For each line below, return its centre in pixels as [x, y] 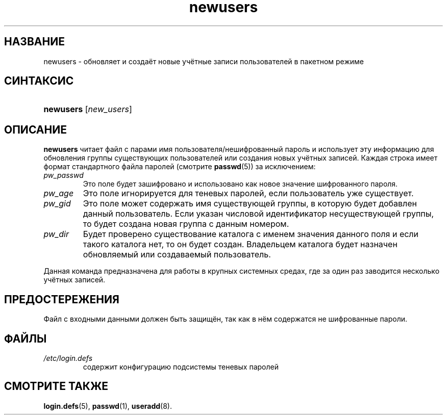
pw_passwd [64, 175]
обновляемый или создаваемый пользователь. [177, 255]
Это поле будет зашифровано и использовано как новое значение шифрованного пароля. [240, 184]
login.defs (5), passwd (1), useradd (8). [108, 406]
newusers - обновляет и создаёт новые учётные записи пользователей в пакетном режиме [204, 61]
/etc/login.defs [68, 358]
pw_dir [56, 234]
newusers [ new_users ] [88, 109]
